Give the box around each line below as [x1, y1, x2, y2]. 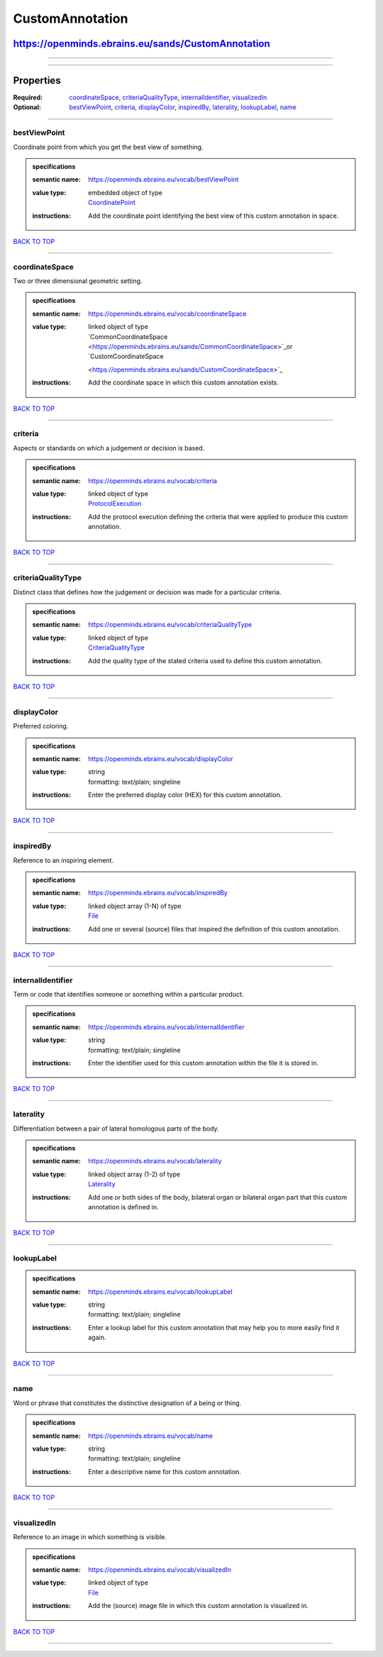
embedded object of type [88, 188, 162, 196]
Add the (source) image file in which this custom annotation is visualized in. [88, 1602, 309, 1610]
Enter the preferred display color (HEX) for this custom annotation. [88, 791, 282, 799]
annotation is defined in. [88, 1202, 159, 1211]
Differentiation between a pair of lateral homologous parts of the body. [13, 1124, 219, 1133]
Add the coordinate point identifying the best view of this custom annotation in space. [88, 211, 339, 220]
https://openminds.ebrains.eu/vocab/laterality [88, 1157, 222, 1165]
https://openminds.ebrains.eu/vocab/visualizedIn [88, 1565, 232, 1574]
